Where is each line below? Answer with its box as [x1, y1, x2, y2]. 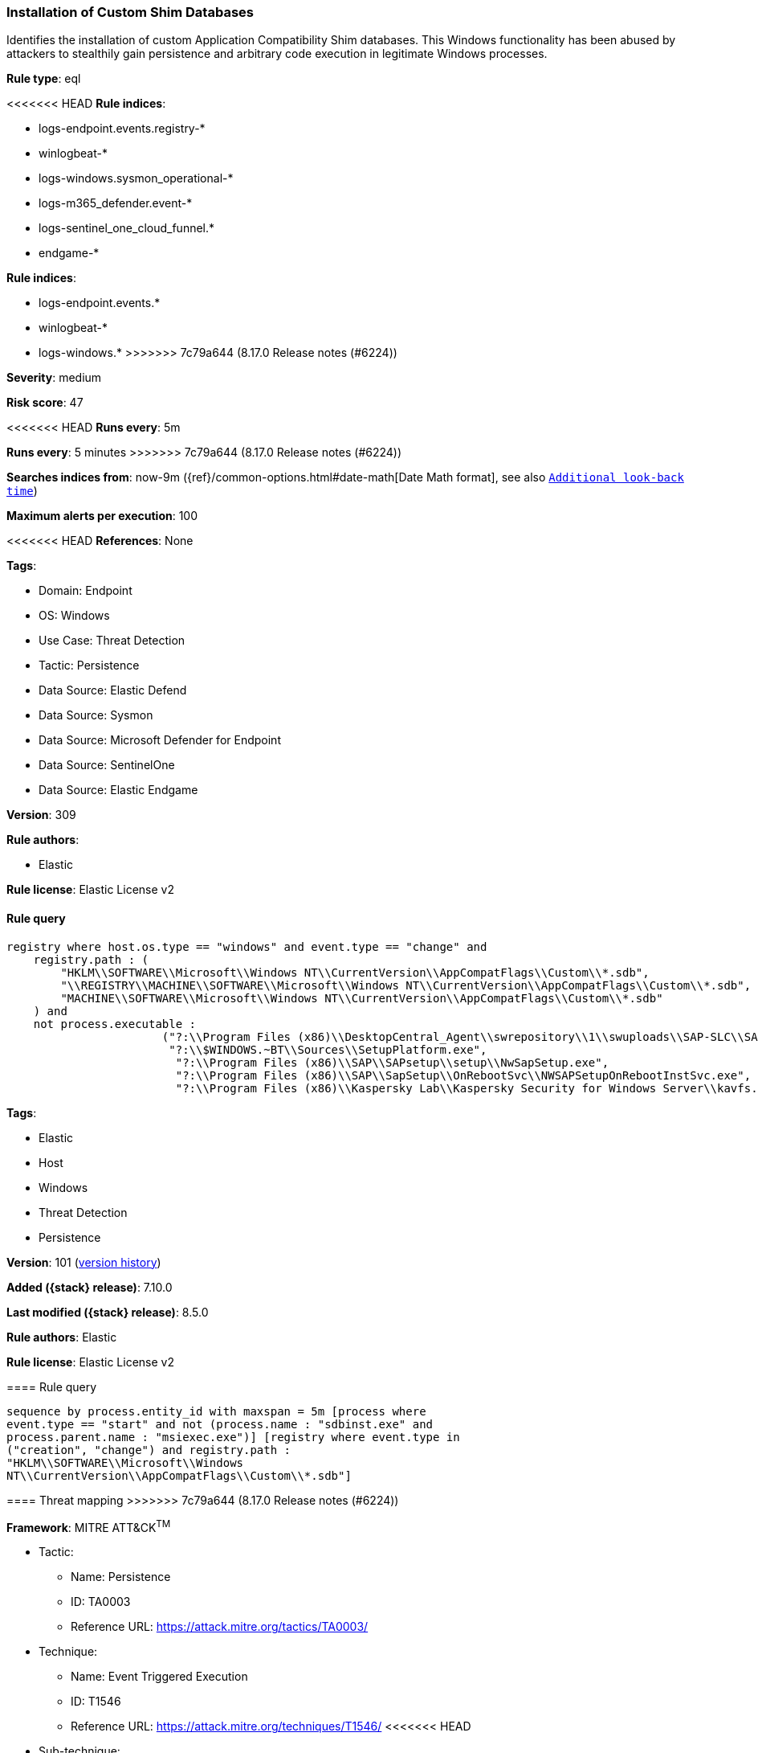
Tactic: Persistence [39, 658, 140, 673]
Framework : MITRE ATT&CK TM [6, 1517, 171, 1534]
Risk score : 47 [6, 395, 84, 410]
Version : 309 [6, 808, 76, 822]
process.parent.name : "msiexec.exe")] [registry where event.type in [6, 1430, 460, 1444]
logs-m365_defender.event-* [39, 196, 193, 211]
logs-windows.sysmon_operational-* [39, 171, 234, 186]
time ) [6, 484, 38, 498]
